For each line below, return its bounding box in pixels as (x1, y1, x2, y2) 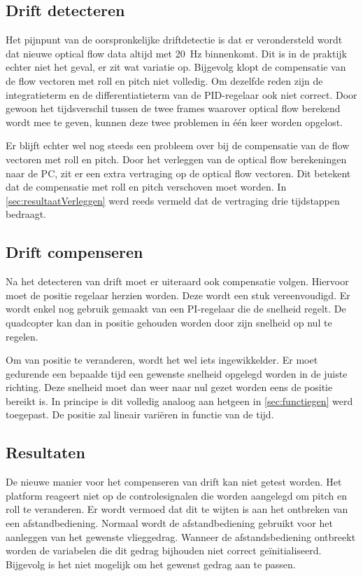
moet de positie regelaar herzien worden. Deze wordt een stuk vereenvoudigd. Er (6, 287, 350, 302)
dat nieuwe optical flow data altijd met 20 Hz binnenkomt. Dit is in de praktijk (6, 46, 347, 60)
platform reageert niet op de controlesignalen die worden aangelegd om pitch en (6, 488, 347, 502)
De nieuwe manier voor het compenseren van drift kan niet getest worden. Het (6, 474, 342, 489)
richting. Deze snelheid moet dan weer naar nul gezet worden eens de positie (6, 380, 333, 395)
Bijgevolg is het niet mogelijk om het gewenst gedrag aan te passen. (6, 556, 296, 571)
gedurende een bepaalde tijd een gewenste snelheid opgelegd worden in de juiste (6, 366, 348, 380)
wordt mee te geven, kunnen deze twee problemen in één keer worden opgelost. (6, 114, 343, 129)
